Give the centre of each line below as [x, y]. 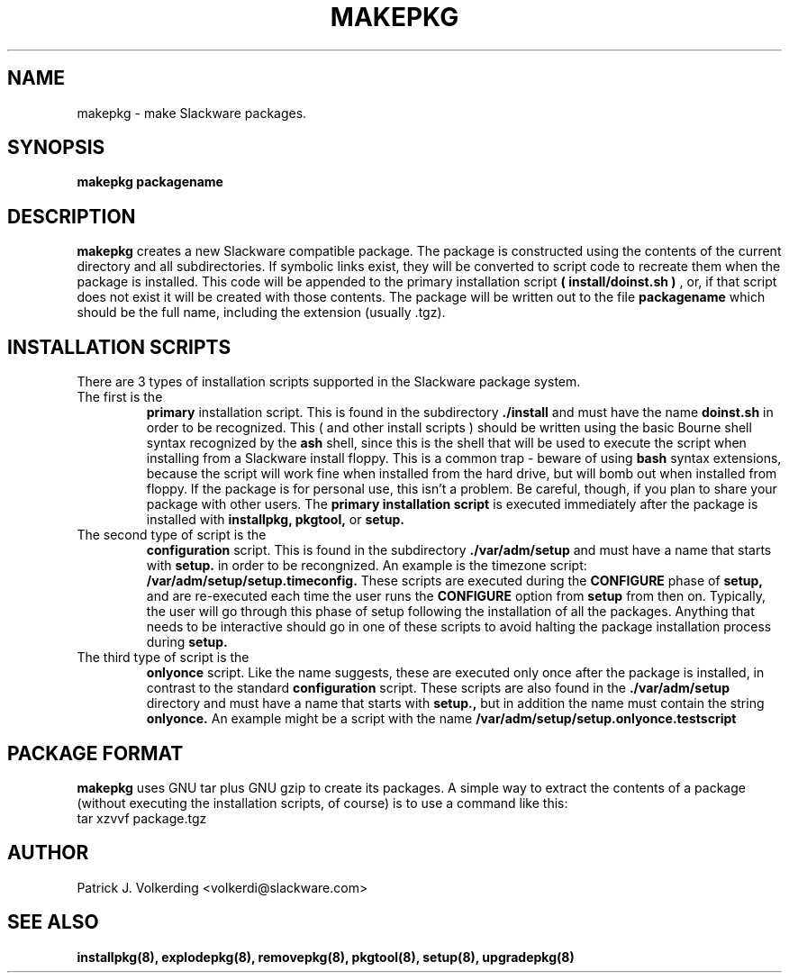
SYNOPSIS [56, 148]
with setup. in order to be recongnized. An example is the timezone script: [367, 566]
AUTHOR [48, 853]
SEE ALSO [53, 922]
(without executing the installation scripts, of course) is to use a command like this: [322, 803]
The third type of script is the [163, 658]
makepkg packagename [150, 182]
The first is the [120, 397]
